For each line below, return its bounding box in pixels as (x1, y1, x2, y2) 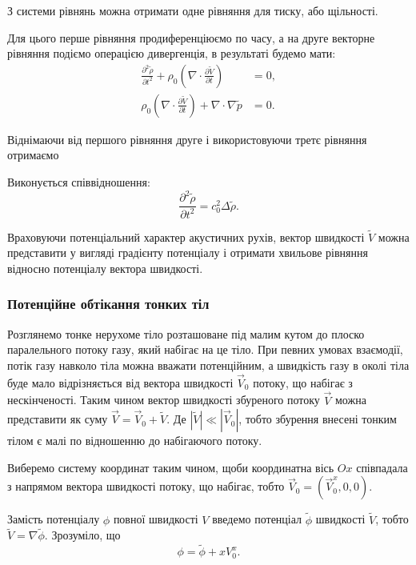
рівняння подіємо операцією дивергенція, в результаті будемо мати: (7, 45, 336, 62)
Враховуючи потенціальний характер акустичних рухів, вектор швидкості (7, 228, 365, 245)
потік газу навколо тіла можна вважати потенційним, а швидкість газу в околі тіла (7, 356, 410, 373)
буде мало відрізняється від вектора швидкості (7, 374, 234, 391)
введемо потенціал (212, 511, 302, 527)
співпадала (356, 459, 408, 475)
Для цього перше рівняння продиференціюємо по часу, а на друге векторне (7, 29, 375, 46)
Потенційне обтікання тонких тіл (7, 294, 210, 314)
